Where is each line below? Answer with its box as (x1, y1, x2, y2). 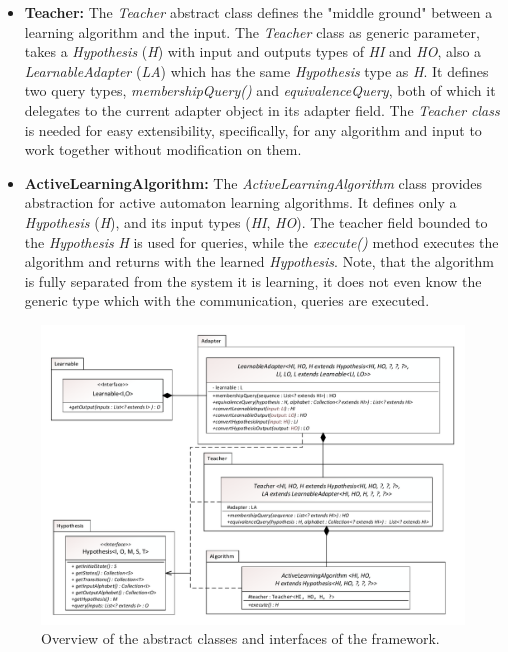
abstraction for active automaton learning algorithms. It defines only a (24, 192, 457, 213)
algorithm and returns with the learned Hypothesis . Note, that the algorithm (24, 251, 494, 272)
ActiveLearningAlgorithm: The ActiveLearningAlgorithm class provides (24, 172, 483, 193)
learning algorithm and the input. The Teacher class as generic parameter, (24, 21, 480, 42)
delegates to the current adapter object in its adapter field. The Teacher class (24, 99, 500, 120)
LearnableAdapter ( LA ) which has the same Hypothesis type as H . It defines (24, 60, 489, 81)
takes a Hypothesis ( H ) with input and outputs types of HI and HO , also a (24, 41, 482, 62)
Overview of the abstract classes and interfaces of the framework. (41, 628, 440, 649)
